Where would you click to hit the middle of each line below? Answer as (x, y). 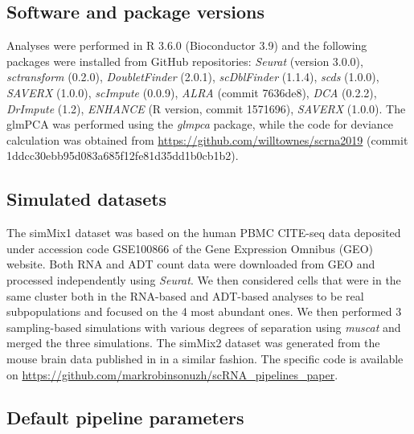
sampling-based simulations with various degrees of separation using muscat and (204, 327)
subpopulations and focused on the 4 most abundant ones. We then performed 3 (204, 311)
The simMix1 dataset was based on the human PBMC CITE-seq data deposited (204, 233)
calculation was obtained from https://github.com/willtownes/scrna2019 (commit (207, 139)
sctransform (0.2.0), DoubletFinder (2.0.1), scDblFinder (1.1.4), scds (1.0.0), (193, 77)
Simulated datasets (87, 199)
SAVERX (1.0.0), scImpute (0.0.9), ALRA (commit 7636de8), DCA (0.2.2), (192, 92)
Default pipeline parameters (125, 418)
